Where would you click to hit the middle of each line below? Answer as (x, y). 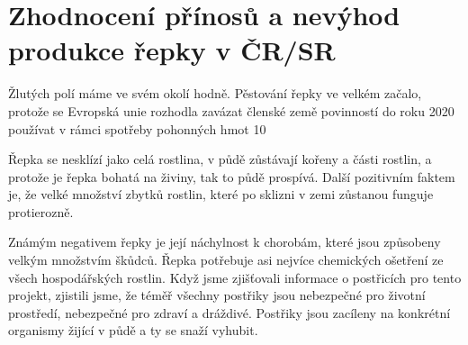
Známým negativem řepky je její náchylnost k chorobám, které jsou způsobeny (225, 242)
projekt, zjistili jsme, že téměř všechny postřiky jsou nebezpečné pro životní (217, 295)
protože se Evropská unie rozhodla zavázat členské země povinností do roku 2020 (231, 110)
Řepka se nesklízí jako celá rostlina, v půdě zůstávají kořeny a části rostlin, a (220, 159)
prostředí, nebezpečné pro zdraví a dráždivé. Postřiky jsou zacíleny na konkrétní (229, 312)
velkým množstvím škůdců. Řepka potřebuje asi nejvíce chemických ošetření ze (226, 260)
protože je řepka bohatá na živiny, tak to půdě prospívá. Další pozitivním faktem (232, 176)
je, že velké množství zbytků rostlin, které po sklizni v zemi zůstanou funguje (221, 194)
